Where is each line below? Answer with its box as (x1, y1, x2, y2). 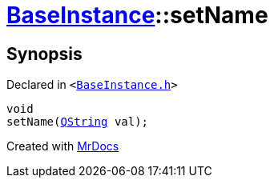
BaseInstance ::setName (6, 2, 268, 29)
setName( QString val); (6, 115, 149, 129)
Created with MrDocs (6, 139, 119, 154)
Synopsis (6, 43, 83, 64)
